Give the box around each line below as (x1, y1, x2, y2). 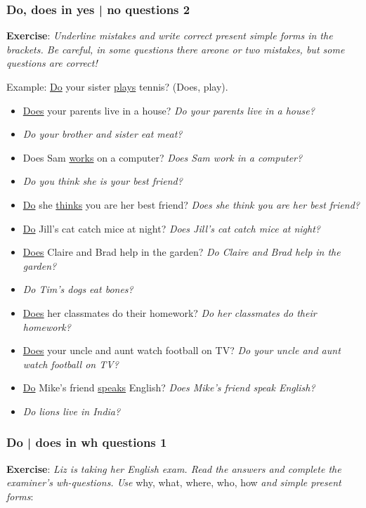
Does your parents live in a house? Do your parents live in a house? (22, 103, 315, 117)
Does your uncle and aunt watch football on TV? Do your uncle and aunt (22, 343, 341, 358)
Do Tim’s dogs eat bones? (22, 282, 133, 297)
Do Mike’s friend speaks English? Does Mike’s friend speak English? (22, 380, 315, 395)
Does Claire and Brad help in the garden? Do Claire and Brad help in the (22, 245, 341, 259)
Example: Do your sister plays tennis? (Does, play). (6, 79, 228, 93)
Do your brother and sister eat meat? (22, 126, 183, 141)
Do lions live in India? (22, 403, 121, 418)
